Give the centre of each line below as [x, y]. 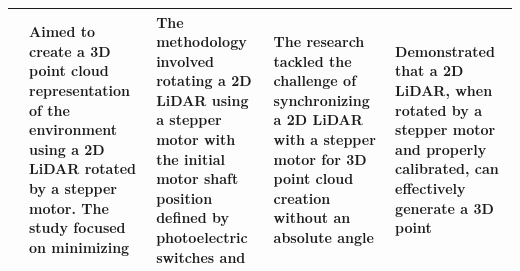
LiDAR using [202, 99]
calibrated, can [447, 168]
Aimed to [62, 31]
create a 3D [70, 50]
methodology [201, 41]
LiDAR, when [444, 90]
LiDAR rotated [83, 168]
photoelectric [202, 237]
